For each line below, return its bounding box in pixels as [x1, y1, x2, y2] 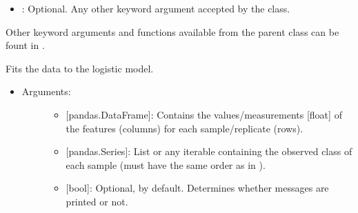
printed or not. [66, 194, 128, 208]
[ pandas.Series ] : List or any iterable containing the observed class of [66, 144, 352, 159]
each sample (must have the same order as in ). [66, 157, 266, 172]
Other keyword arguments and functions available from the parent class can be [6, 24, 339, 39]
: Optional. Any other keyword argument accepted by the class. [21, 1, 290, 15]
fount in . [6, 38, 45, 52]
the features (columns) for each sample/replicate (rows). [66, 121, 304, 135]
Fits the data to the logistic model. [6, 61, 154, 75]
